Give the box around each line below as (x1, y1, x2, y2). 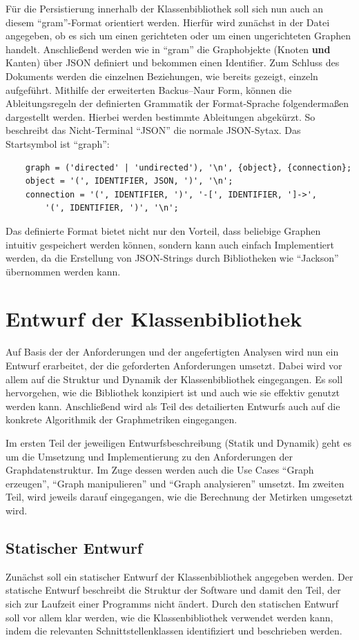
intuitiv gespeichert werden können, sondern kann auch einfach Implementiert (6, 237, 334, 251)
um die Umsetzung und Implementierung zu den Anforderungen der (6, 449, 293, 463)
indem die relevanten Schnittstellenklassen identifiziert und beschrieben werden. (6, 623, 342, 638)
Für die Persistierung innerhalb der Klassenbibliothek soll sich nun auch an (6, 1, 324, 15)
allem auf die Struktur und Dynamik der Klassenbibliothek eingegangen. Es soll (6, 371, 343, 386)
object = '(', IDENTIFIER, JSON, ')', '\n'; (25, 176, 233, 186)
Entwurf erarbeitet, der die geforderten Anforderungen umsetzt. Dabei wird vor (6, 358, 342, 372)
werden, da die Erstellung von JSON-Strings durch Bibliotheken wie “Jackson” (6, 251, 339, 265)
